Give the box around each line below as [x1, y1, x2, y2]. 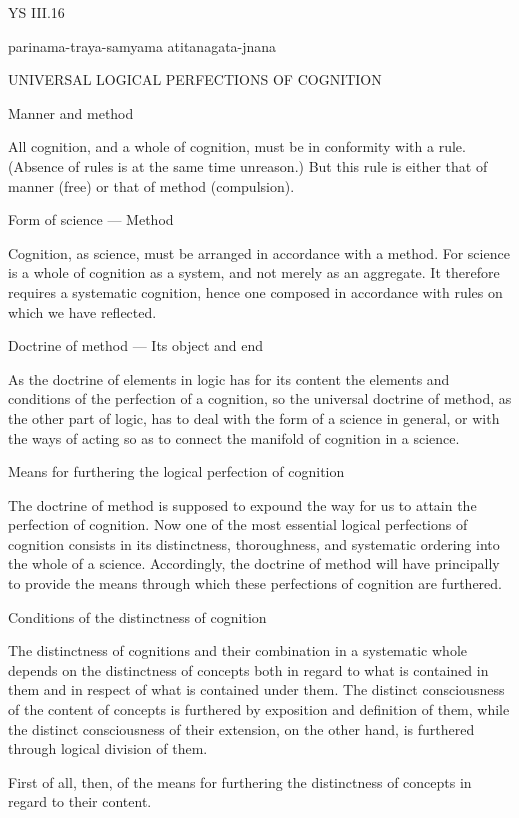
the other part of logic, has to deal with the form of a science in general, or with [8, 407, 500, 428]
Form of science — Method [8, 209, 174, 230]
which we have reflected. [8, 301, 157, 322]
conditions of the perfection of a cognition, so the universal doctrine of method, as [8, 388, 512, 409]
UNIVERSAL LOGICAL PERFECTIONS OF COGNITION [8, 69, 382, 90]
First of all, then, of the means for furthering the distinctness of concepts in [8, 771, 472, 792]
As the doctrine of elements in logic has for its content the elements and [8, 368, 450, 389]
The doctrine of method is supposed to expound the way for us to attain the [8, 494, 477, 515]
